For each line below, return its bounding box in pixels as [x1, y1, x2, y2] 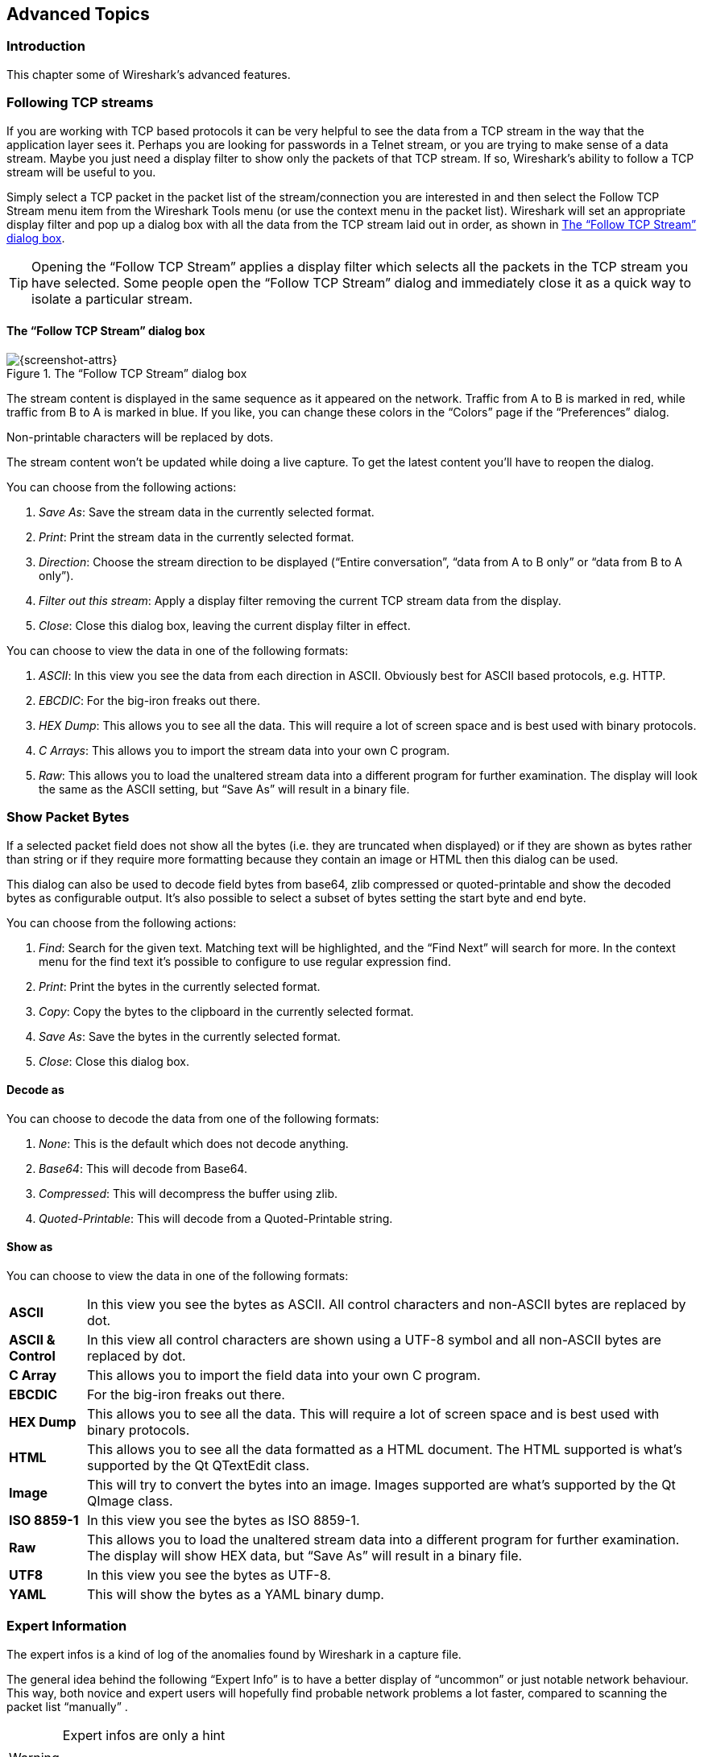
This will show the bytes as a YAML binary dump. [86, 1585, 384, 1602]
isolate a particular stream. [31, 290, 193, 307]
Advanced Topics [6, 4, 150, 24]
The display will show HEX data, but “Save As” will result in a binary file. [86, 1547, 523, 1564]
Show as [6, 1240, 53, 1254]
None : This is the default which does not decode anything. [39, 1136, 349, 1150]
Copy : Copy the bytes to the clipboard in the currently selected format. [39, 1004, 414, 1018]
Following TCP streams [6, 94, 154, 111]
